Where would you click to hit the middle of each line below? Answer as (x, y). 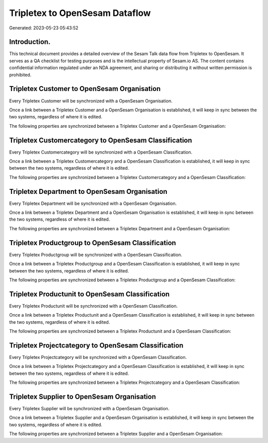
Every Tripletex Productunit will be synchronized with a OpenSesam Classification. (94, 306)
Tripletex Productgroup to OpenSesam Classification (93, 243)
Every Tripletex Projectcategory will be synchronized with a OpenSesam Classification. (98, 357)
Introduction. (30, 42)
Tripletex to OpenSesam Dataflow (80, 13)
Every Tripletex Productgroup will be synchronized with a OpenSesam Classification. (96, 255)
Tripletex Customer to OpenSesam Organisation (85, 89)
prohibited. (20, 75)
